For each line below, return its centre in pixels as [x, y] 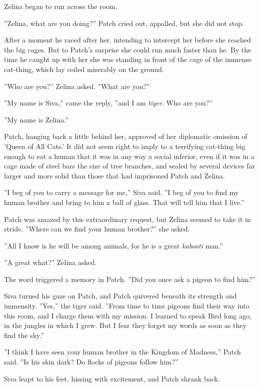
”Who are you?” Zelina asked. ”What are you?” [77, 86]
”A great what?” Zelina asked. [50, 262]
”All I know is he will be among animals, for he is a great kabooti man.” [113, 245]
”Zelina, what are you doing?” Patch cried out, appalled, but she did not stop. [124, 23]
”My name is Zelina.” [36, 119]
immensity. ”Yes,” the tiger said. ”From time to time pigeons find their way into [127, 306]
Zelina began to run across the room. [61, 6]
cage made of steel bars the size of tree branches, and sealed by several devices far [129, 166]
